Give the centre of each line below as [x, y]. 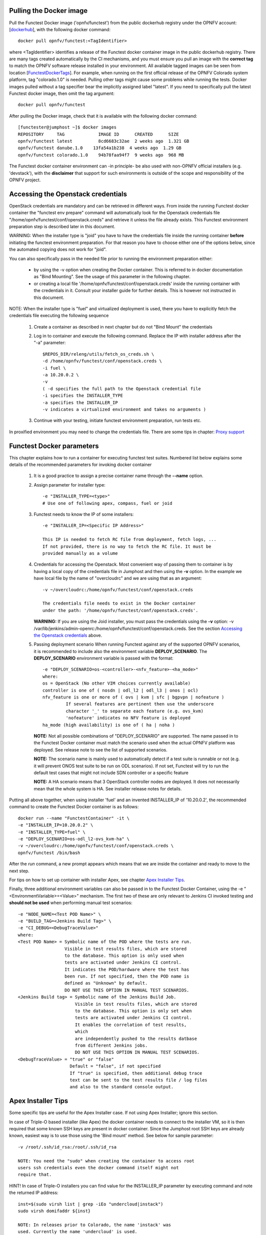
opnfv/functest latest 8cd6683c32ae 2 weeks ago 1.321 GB [104, 141]
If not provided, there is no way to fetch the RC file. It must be [127, 546]
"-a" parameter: [50, 343]
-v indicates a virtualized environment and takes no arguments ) [124, 409]
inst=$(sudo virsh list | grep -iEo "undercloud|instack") [91, 1204]
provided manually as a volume [80, 553]
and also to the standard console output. [122, 1087]
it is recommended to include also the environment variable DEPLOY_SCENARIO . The [120, 651]
